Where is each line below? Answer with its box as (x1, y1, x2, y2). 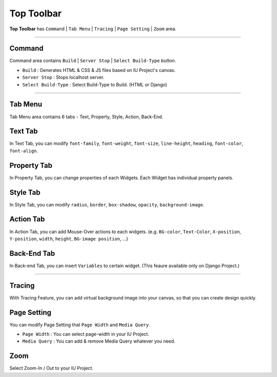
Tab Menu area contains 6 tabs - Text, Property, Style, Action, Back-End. (9, 114, 164, 120)
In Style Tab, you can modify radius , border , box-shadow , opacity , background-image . (9, 201, 205, 208)
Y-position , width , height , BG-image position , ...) (9, 235, 128, 241)
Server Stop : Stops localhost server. (22, 74, 105, 81)
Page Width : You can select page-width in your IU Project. (22, 331, 149, 337)
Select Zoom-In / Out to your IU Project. (9, 365, 93, 371)
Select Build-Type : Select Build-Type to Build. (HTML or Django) (22, 81, 168, 87)
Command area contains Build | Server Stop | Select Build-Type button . (9, 58, 176, 64)
